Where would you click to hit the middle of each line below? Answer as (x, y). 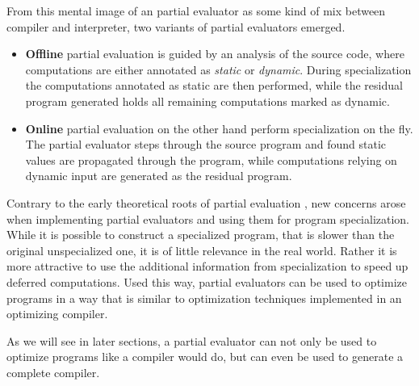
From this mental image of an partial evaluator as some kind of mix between (196, 10)
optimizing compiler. (57, 314)
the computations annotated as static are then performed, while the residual (214, 85)
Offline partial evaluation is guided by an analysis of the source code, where (215, 54)
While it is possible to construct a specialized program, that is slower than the (201, 235)
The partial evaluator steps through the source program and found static (206, 144)
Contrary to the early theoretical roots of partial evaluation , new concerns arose (206, 202)
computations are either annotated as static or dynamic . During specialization (218, 69)
